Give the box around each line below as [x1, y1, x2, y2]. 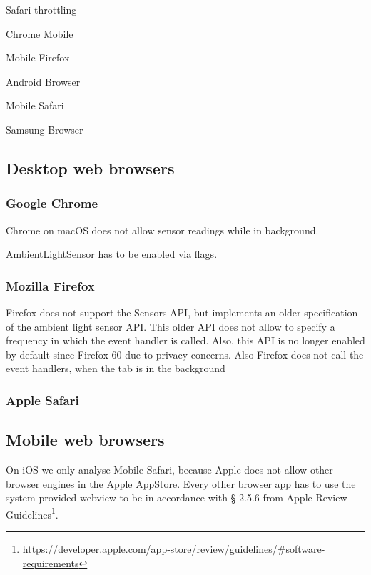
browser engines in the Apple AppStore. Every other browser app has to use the [6, 476, 356, 491]
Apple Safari [6, 391, 79, 409]
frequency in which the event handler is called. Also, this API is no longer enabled [6, 333, 365, 348]
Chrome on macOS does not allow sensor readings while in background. [6, 222, 319, 237]
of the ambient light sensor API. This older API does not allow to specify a [6, 319, 335, 334]
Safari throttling [6, 2, 77, 16]
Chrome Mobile [6, 26, 73, 41]
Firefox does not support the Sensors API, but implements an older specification [6, 304, 358, 319]
